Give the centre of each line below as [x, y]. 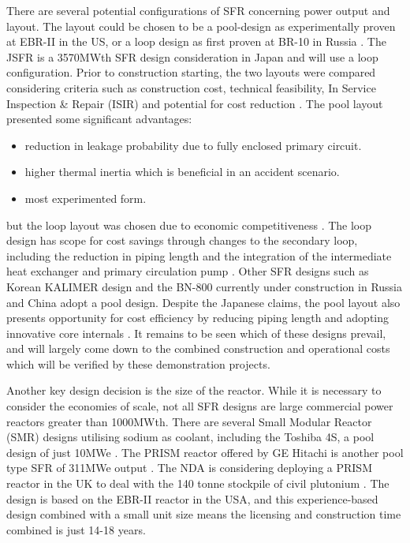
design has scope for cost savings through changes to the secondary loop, [182, 240]
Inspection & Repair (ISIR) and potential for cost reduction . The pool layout [195, 103]
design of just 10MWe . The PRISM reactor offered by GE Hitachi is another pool [205, 452]
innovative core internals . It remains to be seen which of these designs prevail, [196, 333]
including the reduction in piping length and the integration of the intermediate [199, 255]
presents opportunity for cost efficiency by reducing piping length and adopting [198, 318]
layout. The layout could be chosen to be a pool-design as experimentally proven [201, 26]
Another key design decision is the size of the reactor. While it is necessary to [194, 390]
